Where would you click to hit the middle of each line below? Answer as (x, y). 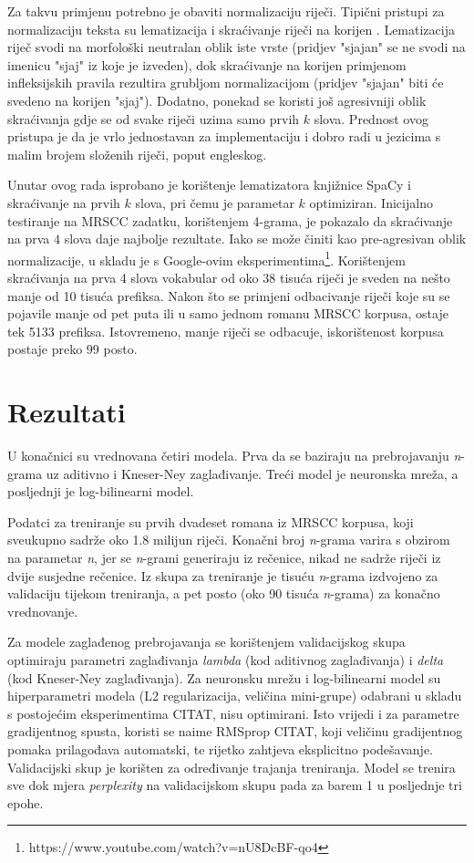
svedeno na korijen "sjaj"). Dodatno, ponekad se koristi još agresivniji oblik (217, 100)
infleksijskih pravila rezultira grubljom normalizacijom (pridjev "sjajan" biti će (226, 83)
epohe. (26, 802)
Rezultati (67, 412)
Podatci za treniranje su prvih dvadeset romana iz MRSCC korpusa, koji (211, 521)
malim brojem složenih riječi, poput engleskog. (137, 154)
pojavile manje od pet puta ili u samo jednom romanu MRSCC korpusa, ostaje (228, 313)
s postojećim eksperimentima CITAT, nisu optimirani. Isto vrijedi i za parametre (233, 713)
